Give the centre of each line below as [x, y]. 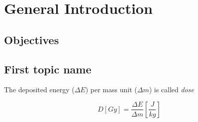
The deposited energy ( [39, 90]
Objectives [32, 39]
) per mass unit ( [111, 90]
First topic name [48, 69]
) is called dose [172, 90]
